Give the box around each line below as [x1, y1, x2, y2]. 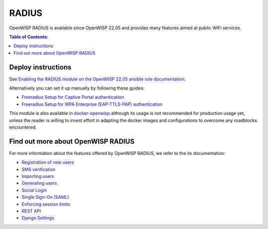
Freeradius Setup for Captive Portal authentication [21, 94, 124, 100]
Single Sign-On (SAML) [21, 194, 69, 200]
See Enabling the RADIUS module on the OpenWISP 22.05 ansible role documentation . [9, 76, 186, 82]
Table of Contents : [9, 34, 49, 40]
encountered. [9, 124, 37, 130]
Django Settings [21, 215, 55, 221]
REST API [21, 208, 41, 214]
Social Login [21, 187, 47, 193]
